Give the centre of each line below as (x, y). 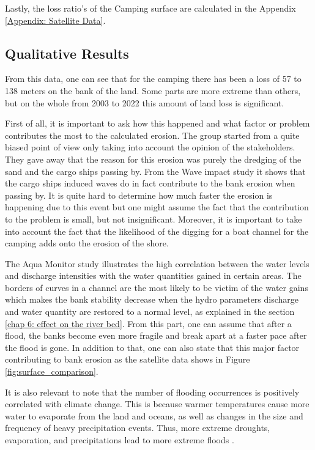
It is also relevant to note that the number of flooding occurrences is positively (152, 392)
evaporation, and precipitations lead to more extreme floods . (120, 440)
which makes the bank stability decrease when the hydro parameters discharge (152, 299)
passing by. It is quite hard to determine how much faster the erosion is (139, 195)
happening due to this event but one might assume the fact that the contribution (157, 207)
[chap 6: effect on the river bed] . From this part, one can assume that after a (148, 323)
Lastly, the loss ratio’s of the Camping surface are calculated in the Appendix (150, 8)
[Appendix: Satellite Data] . (55, 20)
